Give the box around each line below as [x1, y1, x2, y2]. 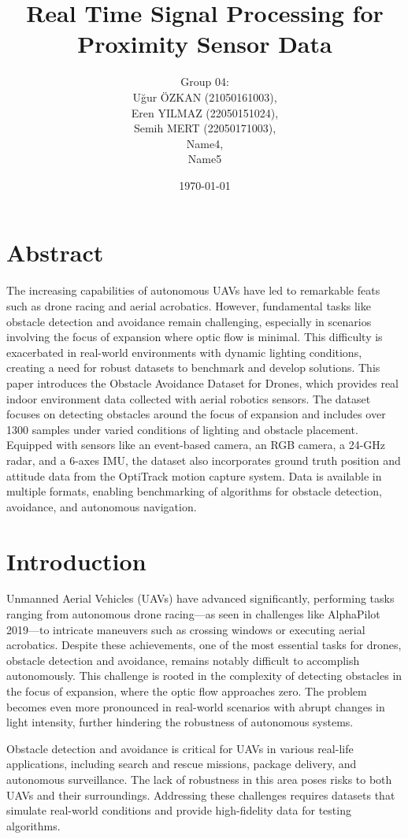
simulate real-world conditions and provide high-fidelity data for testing [6, 802, 351, 819]
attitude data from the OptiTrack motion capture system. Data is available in [6, 467, 382, 484]
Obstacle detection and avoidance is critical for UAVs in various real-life [6, 740, 354, 756]
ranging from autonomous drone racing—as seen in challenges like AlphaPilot [6, 606, 380, 622]
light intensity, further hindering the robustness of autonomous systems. [6, 714, 354, 730]
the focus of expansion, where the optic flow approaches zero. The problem [6, 683, 367, 699]
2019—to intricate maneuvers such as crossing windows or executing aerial [6, 621, 365, 637]
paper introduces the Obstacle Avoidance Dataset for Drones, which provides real [6, 374, 399, 391]
